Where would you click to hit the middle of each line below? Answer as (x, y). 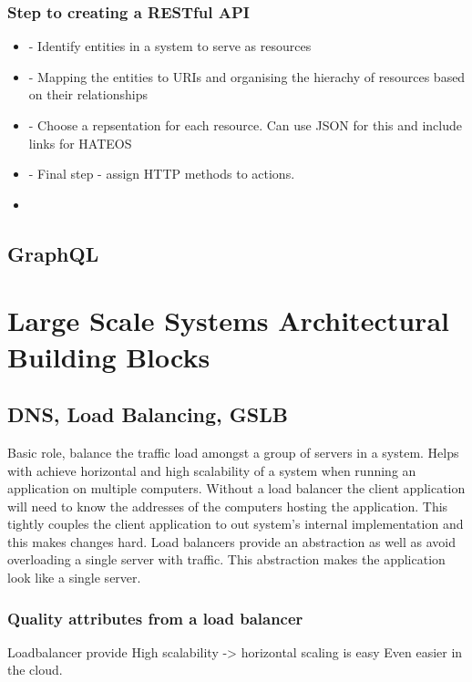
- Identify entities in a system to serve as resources (170, 46)
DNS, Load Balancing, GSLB (148, 414)
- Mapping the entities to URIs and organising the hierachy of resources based (247, 76)
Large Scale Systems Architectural (228, 320)
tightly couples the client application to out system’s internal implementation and (236, 524)
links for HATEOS (80, 143)
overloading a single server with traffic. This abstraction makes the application (226, 559)
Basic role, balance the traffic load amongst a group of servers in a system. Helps (233, 452)
